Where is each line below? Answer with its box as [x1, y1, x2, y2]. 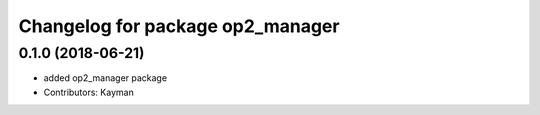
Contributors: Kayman [43, 86, 134, 98]
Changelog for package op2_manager [18, 15, 340, 37]
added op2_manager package [43, 72, 168, 84]
